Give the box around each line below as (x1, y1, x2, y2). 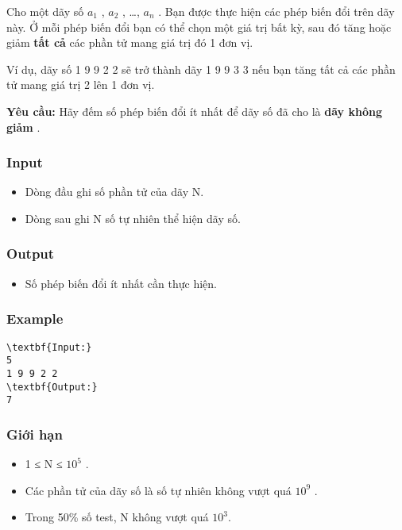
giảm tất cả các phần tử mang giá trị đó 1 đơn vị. (6, 34, 253, 51)
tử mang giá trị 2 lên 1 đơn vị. (6, 76, 155, 93)
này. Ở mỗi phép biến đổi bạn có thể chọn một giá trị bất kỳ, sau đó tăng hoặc (6, 18, 392, 35)
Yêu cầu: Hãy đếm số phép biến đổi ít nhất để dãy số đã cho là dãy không (6, 102, 382, 119)
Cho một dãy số (6, 3, 84, 19)
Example (6, 309, 64, 328)
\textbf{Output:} (6, 381, 98, 393)
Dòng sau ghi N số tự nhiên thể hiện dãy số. (25, 209, 241, 226)
